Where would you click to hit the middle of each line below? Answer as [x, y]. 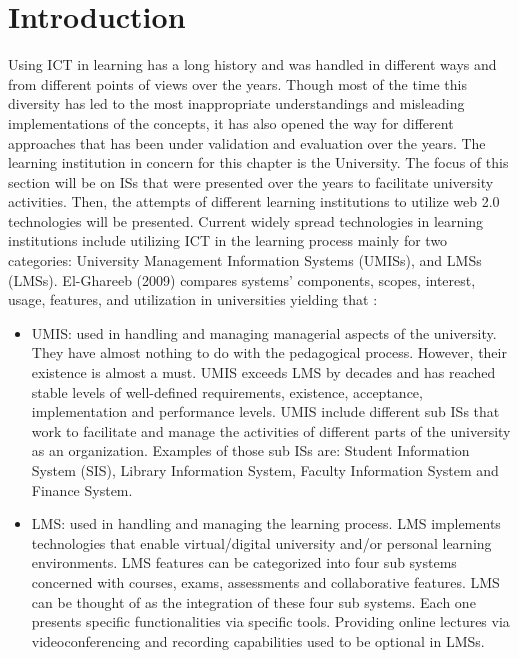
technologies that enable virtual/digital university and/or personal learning [261, 542]
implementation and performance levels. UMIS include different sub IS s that [265, 411]
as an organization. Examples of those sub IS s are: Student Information [250, 450]
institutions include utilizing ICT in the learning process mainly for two [228, 240]
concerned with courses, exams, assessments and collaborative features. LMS [265, 581]
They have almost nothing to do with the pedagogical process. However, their [269, 352]
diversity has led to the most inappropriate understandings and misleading [236, 103]
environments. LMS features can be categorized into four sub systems [244, 562]
